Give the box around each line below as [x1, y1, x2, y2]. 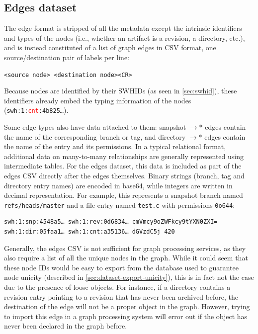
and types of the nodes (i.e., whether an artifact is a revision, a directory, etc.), [4, 32, 245, 43]
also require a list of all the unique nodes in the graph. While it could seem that [4, 252, 248, 263]
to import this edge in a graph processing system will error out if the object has [4, 311, 248, 321]
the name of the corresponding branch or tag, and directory [4, 131, 186, 142]
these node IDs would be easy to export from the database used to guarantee [4, 262, 239, 272]
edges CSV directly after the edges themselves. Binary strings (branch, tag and [4, 170, 245, 181]
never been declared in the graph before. [4, 321, 127, 331]
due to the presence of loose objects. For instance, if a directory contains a [4, 282, 231, 292]
